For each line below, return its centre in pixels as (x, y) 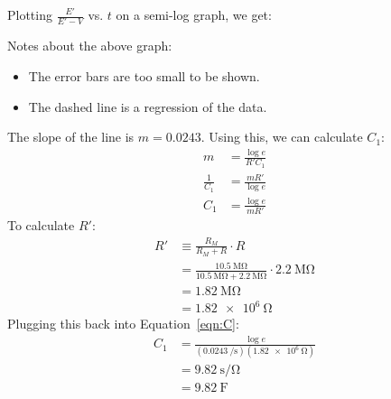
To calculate (41, 225)
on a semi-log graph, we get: (194, 14)
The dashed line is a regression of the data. (148, 106)
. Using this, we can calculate (282, 137)
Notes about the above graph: (90, 46)
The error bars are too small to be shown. (144, 75)
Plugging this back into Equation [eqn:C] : (123, 324)
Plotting (30, 14)
